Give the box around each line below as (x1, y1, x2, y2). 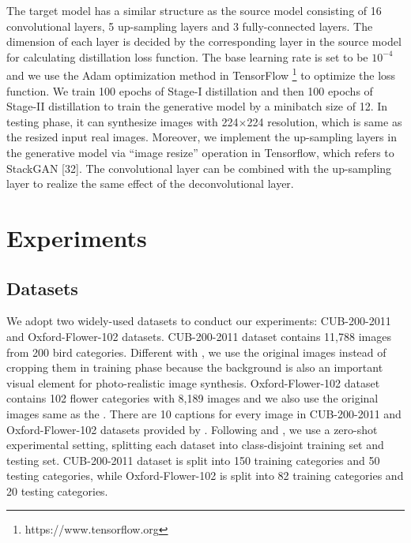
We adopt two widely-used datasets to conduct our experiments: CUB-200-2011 (6, 313, 391, 329)
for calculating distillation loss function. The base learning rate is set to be (6, 48, 368, 65)
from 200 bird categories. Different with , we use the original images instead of (6, 343, 386, 360)
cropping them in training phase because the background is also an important (6, 359, 383, 376)
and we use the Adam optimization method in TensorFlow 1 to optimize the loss (6, 65, 396, 84)
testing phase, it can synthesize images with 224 (6, 113, 239, 129)
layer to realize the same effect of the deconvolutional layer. (6, 175, 294, 192)
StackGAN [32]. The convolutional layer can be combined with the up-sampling (6, 159, 392, 176)
